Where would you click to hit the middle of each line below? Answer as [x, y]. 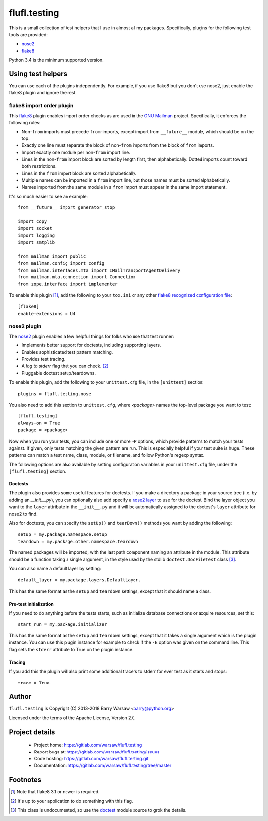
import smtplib [36, 242]
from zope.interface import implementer [68, 284]
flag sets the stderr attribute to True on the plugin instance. [71, 649]
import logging [36, 235]
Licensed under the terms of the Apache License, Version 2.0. [72, 718]
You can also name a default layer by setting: [55, 569]
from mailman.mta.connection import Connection [77, 277]
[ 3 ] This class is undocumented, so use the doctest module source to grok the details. [99, 810]
